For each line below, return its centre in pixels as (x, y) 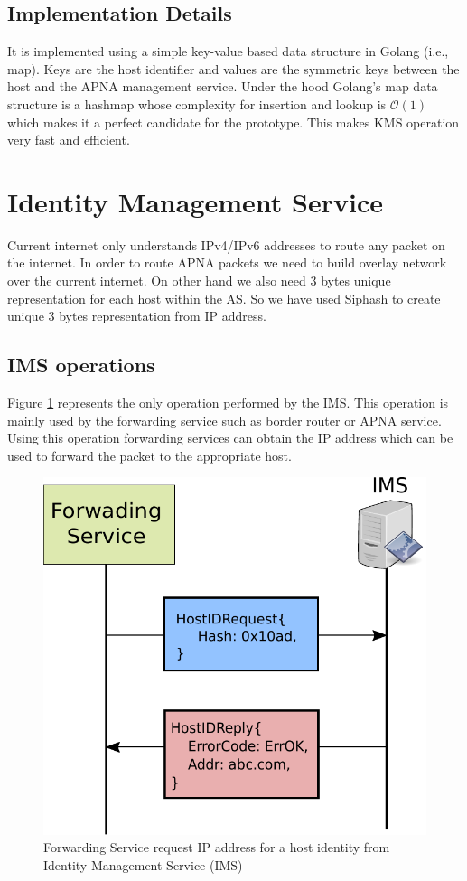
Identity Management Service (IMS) (143, 864)
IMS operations (81, 365)
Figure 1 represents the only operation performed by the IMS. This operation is (228, 403)
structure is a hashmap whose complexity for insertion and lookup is (197, 103)
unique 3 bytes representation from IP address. (137, 316)
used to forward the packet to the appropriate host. (149, 455)
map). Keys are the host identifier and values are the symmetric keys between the (233, 68)
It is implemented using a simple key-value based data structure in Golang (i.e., (228, 51)
